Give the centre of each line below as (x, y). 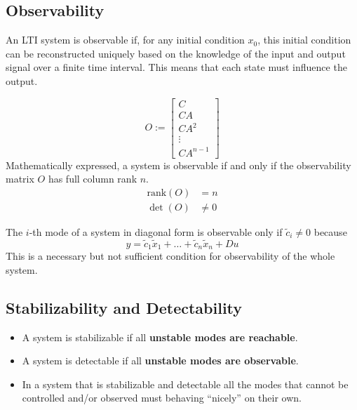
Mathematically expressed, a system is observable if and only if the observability (178, 165)
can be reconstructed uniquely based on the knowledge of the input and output (176, 53)
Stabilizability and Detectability (124, 307)
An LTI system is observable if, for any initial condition (125, 40)
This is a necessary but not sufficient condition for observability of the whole (170, 256)
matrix (20, 179)
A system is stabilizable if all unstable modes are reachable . (160, 337)
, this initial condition (304, 40)
